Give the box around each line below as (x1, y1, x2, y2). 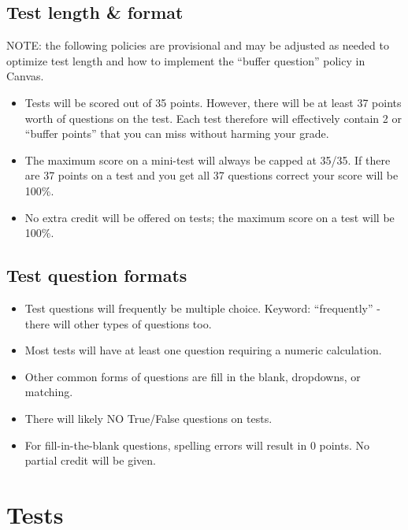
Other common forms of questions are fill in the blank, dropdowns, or (24, 368, 361, 384)
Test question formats (6, 263, 187, 287)
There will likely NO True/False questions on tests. (24, 410, 273, 426)
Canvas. (6, 68, 44, 84)
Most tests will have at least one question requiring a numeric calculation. (24, 342, 382, 358)
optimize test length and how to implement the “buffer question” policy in (6, 52, 365, 69)
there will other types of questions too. (24, 315, 212, 332)
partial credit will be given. (24, 452, 156, 469)
